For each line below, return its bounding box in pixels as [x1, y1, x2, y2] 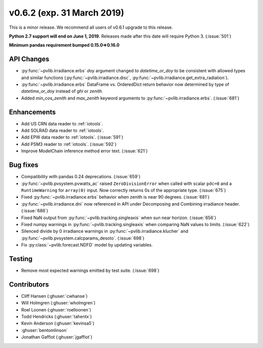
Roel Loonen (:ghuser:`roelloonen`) [21, 307, 92, 312]
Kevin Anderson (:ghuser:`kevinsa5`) [21, 320, 94, 327]
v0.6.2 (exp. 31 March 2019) [9, 7, 124, 18]
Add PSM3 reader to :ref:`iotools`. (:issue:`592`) [21, 141, 117, 147]
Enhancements [9, 108, 56, 116]
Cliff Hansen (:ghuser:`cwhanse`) [21, 293, 88, 299]
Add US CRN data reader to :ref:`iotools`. [21, 121, 103, 126]
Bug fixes [9, 161, 38, 169]
